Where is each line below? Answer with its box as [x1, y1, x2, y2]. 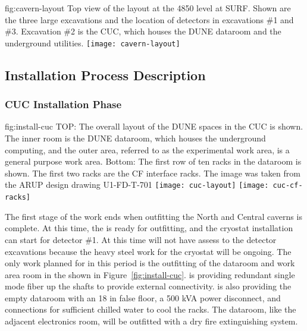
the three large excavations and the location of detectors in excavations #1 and [5, 13, 294, 26]
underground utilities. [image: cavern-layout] [5, 36, 180, 49]
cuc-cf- [272, 181, 303, 190]
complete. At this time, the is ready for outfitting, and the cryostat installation [5, 222, 293, 234]
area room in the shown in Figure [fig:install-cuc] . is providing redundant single [5, 268, 295, 280]
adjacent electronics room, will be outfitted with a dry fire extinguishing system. [5, 315, 298, 327]
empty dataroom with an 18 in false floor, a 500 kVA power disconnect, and [5, 291, 281, 304]
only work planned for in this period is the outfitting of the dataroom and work [5, 257, 295, 269]
